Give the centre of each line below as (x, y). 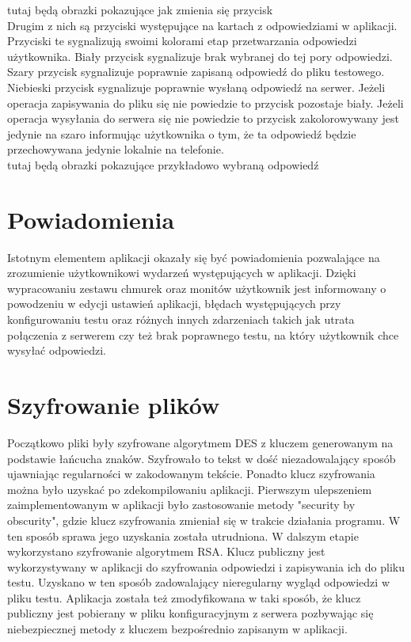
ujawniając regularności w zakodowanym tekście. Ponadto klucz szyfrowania (191, 474)
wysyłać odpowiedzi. (57, 350)
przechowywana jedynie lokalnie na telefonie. (116, 149)
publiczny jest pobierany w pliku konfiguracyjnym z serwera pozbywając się (190, 613)
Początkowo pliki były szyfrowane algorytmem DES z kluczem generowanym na (200, 442)
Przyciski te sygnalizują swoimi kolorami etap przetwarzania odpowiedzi (182, 41)
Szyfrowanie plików (114, 405)
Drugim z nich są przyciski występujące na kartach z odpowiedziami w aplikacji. (202, 25)
